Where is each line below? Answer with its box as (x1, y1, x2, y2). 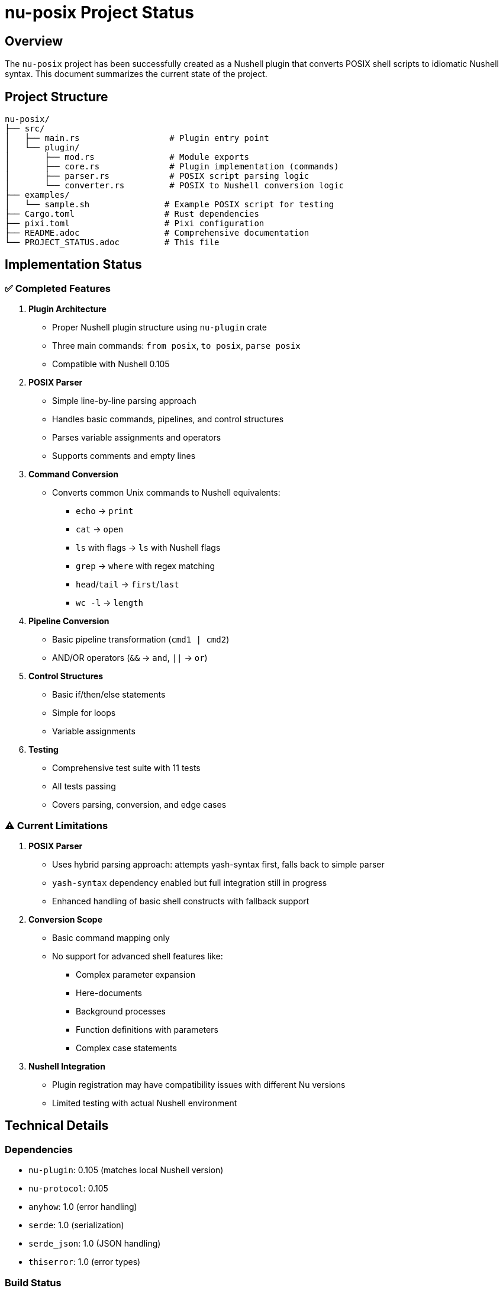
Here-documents (76, 987, 142, 998)
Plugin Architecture (28, 304, 107, 314)
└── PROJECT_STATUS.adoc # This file (5, 237, 220, 248)
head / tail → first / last (76, 579, 179, 590)
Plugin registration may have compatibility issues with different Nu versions (52, 1079, 346, 1090)
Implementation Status (5, 257, 142, 272)
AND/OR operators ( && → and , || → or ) (52, 653, 208, 663)
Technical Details (5, 1118, 109, 1133)
